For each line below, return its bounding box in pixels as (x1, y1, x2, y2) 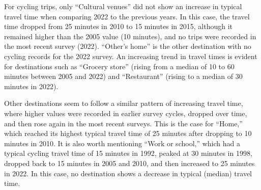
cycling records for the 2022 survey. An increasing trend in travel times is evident (4, 50, 257, 61)
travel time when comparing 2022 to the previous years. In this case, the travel (4, 11, 250, 21)
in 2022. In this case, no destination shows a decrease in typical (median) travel (4, 168, 252, 178)
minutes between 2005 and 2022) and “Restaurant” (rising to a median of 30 (4, 71, 243, 82)
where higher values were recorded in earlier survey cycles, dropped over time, (4, 107, 247, 118)
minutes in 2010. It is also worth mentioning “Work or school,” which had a (4, 138, 240, 148)
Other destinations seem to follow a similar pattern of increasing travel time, (4, 98, 243, 108)
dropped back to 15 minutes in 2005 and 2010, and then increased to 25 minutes (4, 157, 255, 168)
